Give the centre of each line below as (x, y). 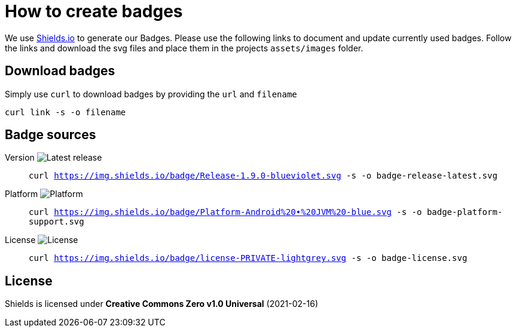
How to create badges (94, 11)
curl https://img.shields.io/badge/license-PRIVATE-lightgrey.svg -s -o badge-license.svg (248, 258)
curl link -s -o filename (65, 112)
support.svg (57, 222)
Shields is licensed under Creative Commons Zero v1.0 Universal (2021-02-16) (162, 304)
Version (20, 158)
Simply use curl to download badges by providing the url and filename (151, 94)
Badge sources (51, 135)
